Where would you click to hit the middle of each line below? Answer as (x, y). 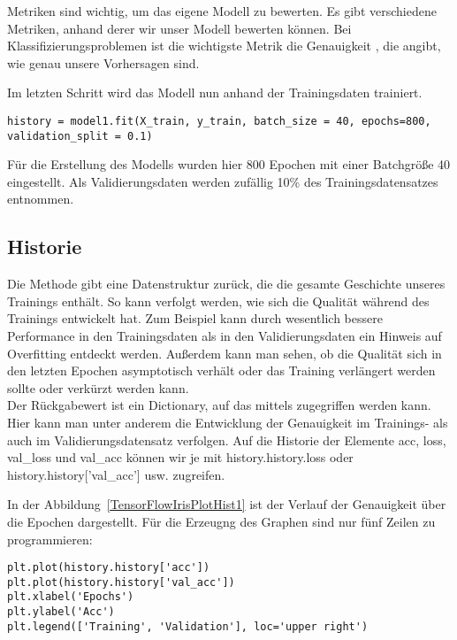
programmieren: (50, 539)
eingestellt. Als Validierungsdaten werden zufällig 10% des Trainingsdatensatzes (223, 181)
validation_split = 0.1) (80, 136)
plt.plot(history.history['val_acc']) (121, 582)
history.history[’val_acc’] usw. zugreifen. (116, 474)
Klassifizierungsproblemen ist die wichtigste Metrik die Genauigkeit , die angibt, (224, 46)
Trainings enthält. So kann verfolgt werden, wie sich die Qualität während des (218, 301)
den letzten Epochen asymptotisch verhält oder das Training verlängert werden (221, 370)
